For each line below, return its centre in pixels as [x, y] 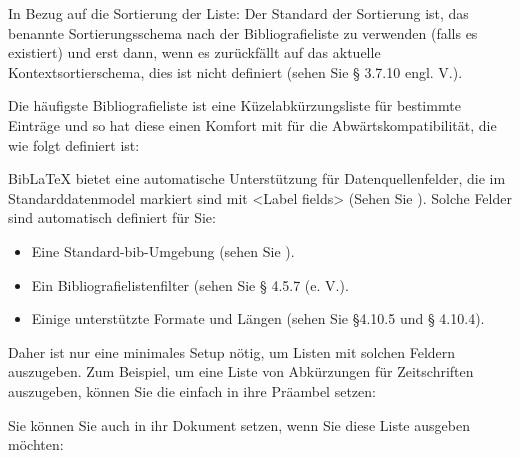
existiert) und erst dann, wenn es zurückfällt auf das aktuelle [194, 52]
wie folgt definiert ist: [74, 144]
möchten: [36, 444]
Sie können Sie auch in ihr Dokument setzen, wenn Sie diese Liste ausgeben [239, 424]
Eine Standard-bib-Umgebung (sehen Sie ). [163, 250]
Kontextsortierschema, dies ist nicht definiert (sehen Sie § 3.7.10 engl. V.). [235, 71]
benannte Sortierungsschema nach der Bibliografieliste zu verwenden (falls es [243, 32]
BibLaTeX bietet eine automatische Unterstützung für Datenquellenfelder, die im [257, 178]
